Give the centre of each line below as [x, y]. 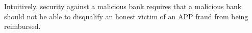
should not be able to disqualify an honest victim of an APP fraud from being [126, 16]
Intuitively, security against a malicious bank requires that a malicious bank [123, 6]
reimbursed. [22, 26]
